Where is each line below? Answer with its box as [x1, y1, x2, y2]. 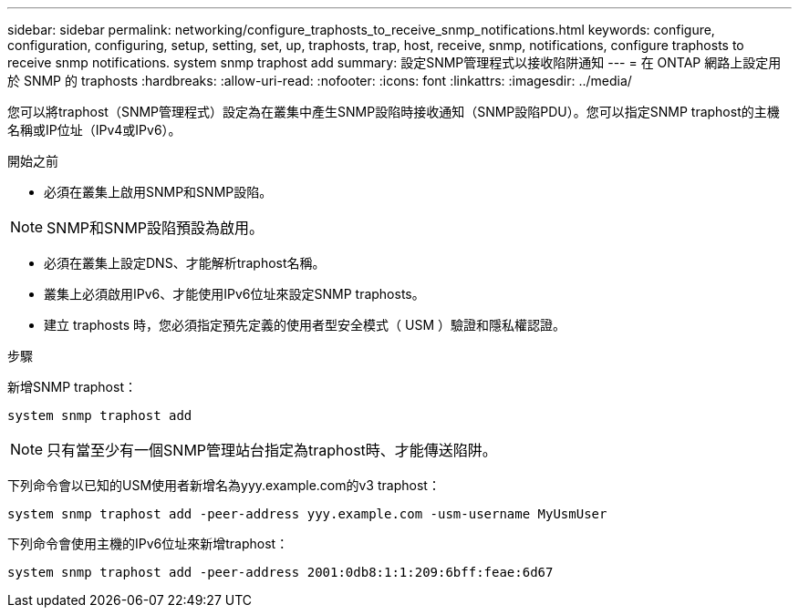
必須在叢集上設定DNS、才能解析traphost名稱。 [44, 255, 326, 271]
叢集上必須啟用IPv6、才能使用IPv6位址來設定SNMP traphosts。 [44, 286, 425, 302]
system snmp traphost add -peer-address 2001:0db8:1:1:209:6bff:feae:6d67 [7, 565, 554, 579]
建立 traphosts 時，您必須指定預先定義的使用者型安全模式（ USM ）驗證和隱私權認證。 [44, 317, 566, 333]
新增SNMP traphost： [7, 379, 137, 395]
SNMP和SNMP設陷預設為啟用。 [47, 219, 265, 237]
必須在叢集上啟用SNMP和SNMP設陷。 [44, 184, 273, 200]
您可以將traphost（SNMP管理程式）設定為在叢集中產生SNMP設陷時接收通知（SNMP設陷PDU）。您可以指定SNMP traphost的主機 [7, 104, 780, 119]
